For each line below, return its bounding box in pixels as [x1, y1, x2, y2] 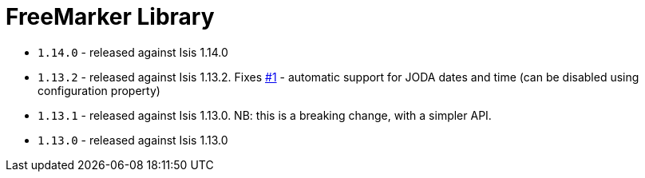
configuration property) [38, 83, 160, 97]
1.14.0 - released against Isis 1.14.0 [38, 45, 228, 59]
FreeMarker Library [6, 3, 215, 30]
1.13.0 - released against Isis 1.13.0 [38, 133, 228, 147]
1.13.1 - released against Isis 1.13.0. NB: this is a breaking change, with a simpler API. [38, 108, 492, 122]
